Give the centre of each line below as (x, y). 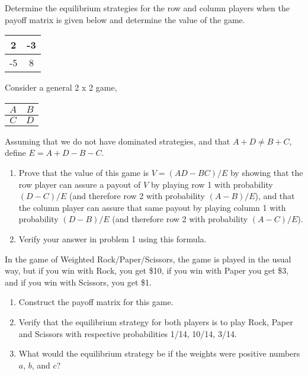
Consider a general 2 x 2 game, (61, 87)
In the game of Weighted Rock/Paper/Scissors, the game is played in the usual (148, 259)
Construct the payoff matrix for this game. (96, 302)
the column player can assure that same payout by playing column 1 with (152, 207)
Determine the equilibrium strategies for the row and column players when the (147, 8)
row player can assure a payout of (80, 184)
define (15, 153)
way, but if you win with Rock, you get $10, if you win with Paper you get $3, (147, 270)
